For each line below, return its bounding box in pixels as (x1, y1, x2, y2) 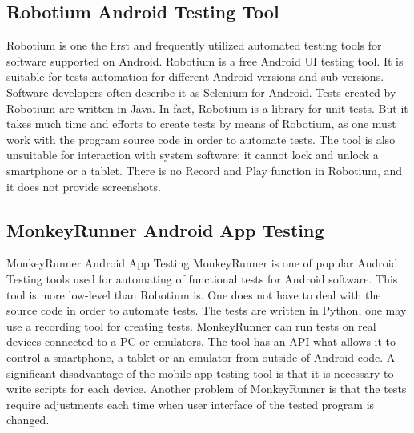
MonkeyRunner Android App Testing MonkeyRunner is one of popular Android (6, 255, 398, 271)
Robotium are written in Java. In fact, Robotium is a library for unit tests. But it (6, 99, 408, 116)
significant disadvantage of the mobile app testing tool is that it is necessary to (6, 364, 394, 381)
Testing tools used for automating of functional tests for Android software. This (6, 270, 398, 287)
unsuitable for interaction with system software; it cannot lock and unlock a (6, 146, 379, 163)
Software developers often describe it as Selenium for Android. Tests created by (6, 83, 396, 100)
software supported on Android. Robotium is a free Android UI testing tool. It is (6, 52, 404, 69)
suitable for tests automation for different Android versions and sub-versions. (6, 68, 384, 85)
